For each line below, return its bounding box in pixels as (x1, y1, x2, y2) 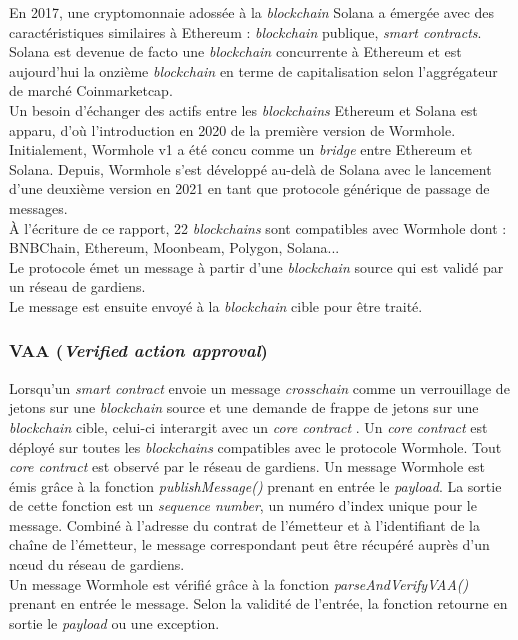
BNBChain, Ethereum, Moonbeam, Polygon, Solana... (9, 237, 340, 258)
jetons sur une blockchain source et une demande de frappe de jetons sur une (9, 397, 479, 418)
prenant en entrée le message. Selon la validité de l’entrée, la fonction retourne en (9, 593, 508, 614)
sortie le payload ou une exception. (9, 612, 220, 633)
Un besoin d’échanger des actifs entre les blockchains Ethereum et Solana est (9, 99, 478, 120)
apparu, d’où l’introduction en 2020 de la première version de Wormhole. (9, 119, 456, 140)
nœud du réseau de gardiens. (9, 554, 185, 575)
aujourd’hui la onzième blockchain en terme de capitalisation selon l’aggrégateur (9, 60, 498, 81)
